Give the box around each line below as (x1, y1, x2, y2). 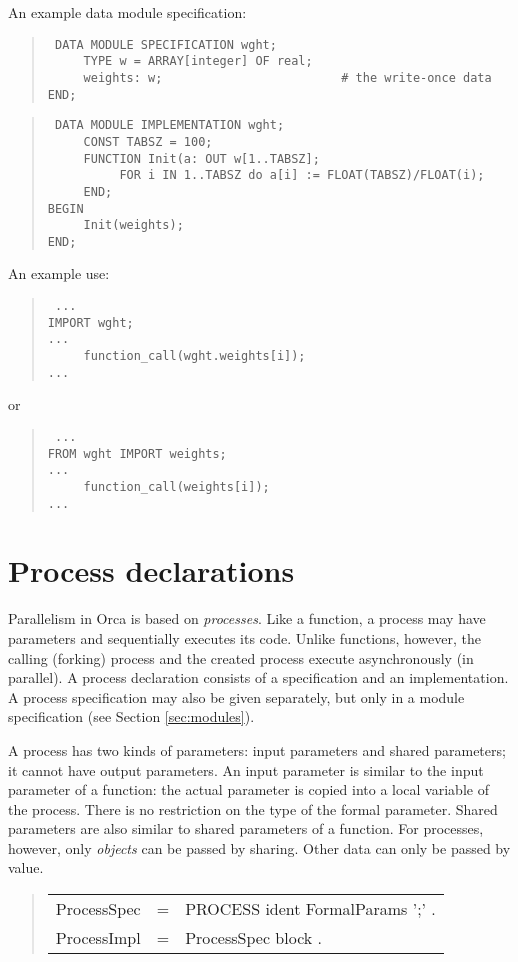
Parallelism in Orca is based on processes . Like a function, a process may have (8, 608, 486, 629)
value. (8, 857, 44, 878)
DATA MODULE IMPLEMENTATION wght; (54, 118, 285, 133)
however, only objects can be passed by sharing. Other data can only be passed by (8, 837, 511, 858)
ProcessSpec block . (185, 926, 323, 950)
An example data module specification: (8, 2, 247, 22)
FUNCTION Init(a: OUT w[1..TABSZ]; (83, 151, 320, 166)
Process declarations (8, 550, 295, 591)
